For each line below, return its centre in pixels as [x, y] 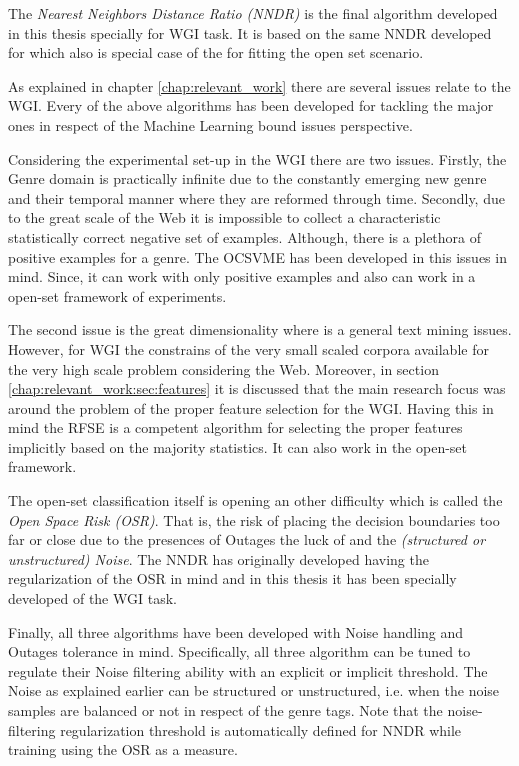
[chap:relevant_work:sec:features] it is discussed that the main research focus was [257, 388]
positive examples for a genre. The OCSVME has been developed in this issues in [257, 256]
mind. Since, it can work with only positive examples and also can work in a [242, 276]
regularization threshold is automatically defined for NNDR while [261, 729]
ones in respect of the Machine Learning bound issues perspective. [210, 124]
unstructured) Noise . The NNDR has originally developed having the [218, 558]
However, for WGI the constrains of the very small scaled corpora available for [248, 348]
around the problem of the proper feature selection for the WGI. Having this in [251, 407]
